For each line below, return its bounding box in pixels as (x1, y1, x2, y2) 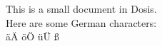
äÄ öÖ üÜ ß (6, 29, 59, 44)
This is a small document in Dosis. (6, 1, 157, 16)
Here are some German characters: (6, 15, 157, 30)
